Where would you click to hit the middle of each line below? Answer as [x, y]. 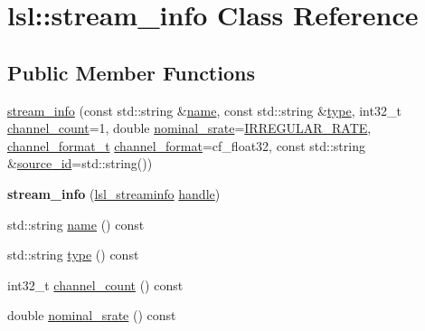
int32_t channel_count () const [95, 284]
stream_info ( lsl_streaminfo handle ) [114, 193]
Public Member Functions [131, 72]
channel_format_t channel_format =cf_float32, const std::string [186, 145]
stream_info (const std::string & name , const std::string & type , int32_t [204, 110]
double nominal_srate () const [92, 315]
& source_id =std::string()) [80, 163]
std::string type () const [73, 255]
